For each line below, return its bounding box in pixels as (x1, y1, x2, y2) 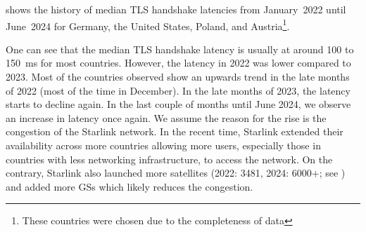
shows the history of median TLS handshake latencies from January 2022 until (6, 2, 346, 16)
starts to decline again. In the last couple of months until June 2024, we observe (6, 97, 351, 111)
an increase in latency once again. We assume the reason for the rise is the (6, 110, 327, 125)
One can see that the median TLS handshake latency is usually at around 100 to (6, 41, 354, 56)
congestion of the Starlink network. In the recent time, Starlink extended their (6, 124, 343, 139)
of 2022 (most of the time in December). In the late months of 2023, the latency (6, 83, 351, 97)
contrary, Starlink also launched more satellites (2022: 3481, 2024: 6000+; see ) (6, 165, 346, 180)
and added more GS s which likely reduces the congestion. (6, 179, 253, 193)
